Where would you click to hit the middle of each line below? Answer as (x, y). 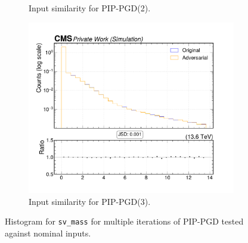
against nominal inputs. (48, 233)
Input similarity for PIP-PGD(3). (90, 201)
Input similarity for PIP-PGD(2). (90, 8)
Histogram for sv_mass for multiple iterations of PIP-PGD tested (124, 221)
